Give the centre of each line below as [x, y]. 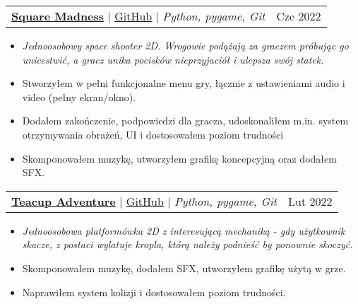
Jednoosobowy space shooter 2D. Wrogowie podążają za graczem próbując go [185, 45]
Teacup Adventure [64, 201]
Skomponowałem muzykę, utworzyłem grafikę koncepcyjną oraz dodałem [179, 158]
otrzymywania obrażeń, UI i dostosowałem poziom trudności [153, 134]
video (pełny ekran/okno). [79, 97]
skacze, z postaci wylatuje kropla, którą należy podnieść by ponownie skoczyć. [187, 244]
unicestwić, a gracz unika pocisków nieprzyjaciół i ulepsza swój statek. [173, 59]
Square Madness [58, 16]
